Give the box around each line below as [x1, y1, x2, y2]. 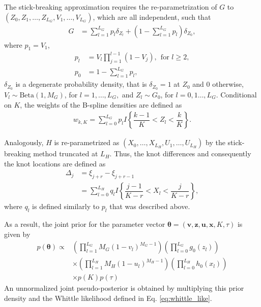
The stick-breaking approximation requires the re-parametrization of [4, 2, 217, 12]
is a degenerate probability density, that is [15, 79, 147, 89]
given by [4, 228, 31, 239]
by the [206, 137, 225, 148]
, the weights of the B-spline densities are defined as [20, 99, 182, 110]
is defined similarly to [32, 201, 100, 212]
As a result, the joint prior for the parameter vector [4, 219, 165, 229]
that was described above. [109, 201, 190, 212]
